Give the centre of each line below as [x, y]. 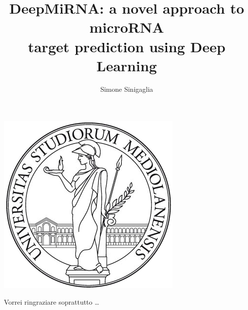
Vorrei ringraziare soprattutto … [52, 301]
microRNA [127, 27]
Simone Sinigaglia [127, 89]
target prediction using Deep [127, 46]
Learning [127, 65]
